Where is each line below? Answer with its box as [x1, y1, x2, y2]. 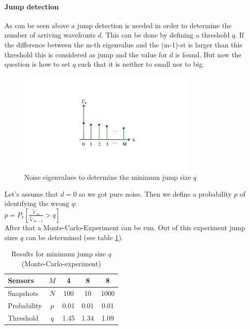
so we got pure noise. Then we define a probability [79, 188, 232, 199]
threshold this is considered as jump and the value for [4, 49, 167, 59]
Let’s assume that [4, 188, 58, 199]
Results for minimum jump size [11, 248, 106, 259]
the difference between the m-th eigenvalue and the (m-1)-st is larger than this [4, 39, 242, 49]
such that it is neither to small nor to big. [78, 59, 205, 69]
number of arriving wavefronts [4, 30, 96, 40]
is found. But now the [175, 49, 242, 59]
